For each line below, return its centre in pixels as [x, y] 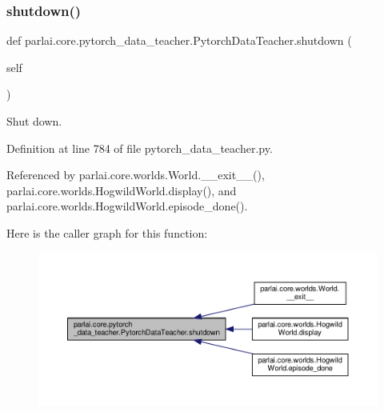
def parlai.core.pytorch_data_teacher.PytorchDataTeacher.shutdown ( [179, 40]
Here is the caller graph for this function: [107, 232]
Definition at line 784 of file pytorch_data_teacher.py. [140, 148]
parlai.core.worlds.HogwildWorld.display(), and [122, 190]
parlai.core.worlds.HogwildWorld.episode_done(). [127, 206]
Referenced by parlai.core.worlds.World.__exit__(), [136, 175]
